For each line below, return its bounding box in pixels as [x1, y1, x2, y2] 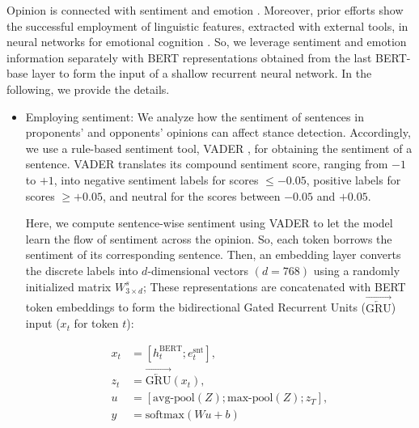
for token [74, 315, 119, 332]
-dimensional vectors [147, 261, 249, 278]
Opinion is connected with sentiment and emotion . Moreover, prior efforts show [6, 2, 404, 18]
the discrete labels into [25, 261, 138, 278]
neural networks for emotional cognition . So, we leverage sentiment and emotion [6, 33, 407, 50]
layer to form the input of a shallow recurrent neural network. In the [32, 65, 372, 82]
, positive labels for [306, 171, 401, 188]
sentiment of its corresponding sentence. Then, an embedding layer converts [25, 246, 401, 263]
